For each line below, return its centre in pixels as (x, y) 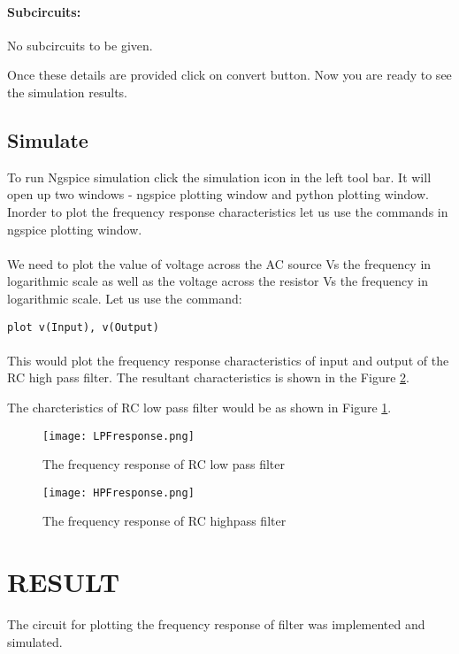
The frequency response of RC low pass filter (164, 464)
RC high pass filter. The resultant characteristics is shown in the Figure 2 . (208, 377)
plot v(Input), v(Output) (83, 327)
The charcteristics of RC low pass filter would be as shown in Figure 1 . (199, 407)
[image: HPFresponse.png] (119, 492)
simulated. (35, 641)
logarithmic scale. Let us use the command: (125, 298)
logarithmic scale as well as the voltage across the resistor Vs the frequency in (218, 281)
